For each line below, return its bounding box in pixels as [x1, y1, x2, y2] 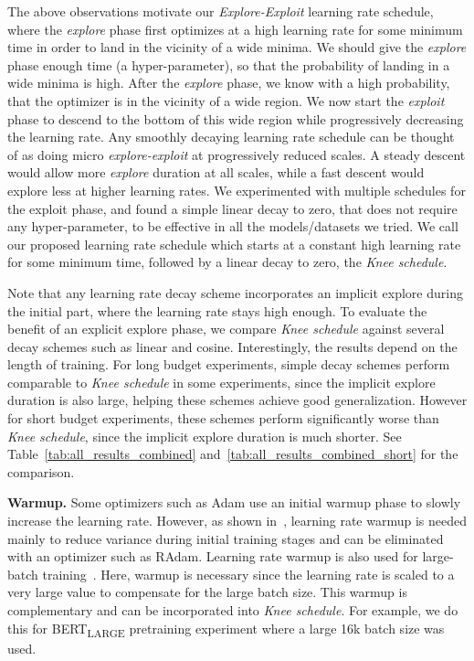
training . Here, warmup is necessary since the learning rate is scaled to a [42, 564, 455, 583]
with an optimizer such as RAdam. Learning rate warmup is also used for [7, 547, 418, 566]
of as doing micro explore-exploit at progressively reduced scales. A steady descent [7, 144, 466, 164]
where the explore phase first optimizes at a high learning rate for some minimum [7, 19, 463, 38]
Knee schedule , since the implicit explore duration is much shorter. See [7, 426, 402, 445]
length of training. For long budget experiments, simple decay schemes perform [7, 355, 450, 374]
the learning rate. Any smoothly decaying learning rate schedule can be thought [7, 127, 455, 146]
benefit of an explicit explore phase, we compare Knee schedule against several [7, 319, 445, 338]
